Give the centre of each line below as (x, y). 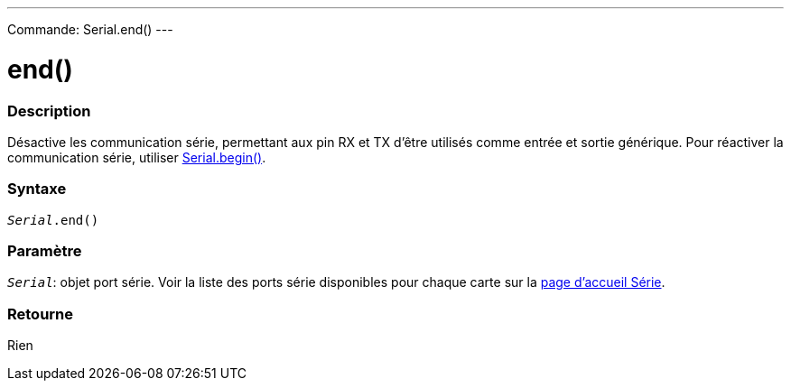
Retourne (41, 314)
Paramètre (45, 251)
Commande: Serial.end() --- (90, 29)
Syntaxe (37, 189)
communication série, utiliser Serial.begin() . (137, 157)
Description (49, 111)
